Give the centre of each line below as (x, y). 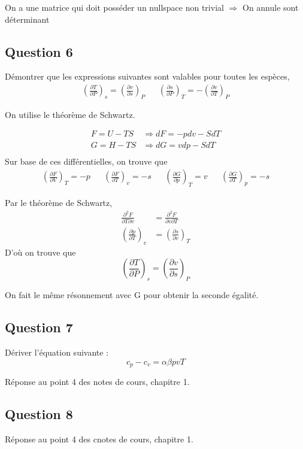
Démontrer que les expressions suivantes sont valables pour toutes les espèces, (147, 76)
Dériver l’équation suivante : (57, 352)
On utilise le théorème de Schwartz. (70, 114)
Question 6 (39, 51)
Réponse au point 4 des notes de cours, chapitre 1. (97, 381)
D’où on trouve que (40, 252)
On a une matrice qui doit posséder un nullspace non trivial (114, 7)
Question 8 (39, 413)
